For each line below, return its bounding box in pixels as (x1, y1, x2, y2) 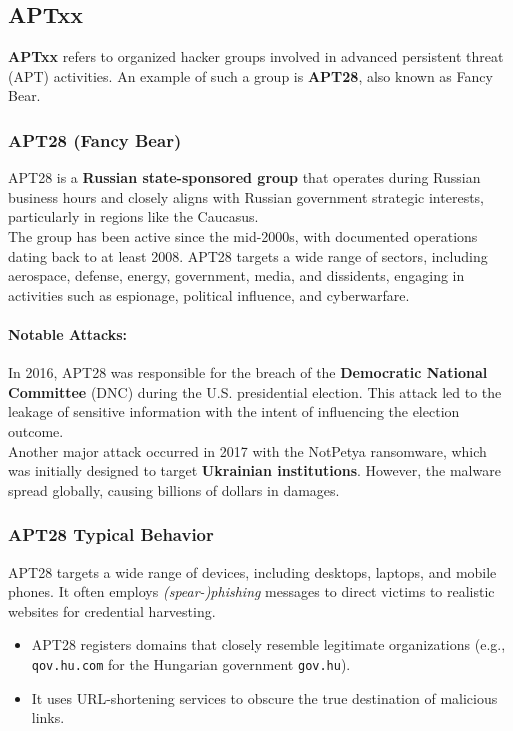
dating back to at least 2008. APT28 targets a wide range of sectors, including (8, 245, 488, 266)
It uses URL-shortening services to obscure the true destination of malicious (31, 687, 498, 708)
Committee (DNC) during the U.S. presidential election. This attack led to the (8, 381, 502, 402)
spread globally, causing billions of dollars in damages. (8, 479, 340, 500)
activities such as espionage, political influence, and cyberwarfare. (8, 284, 410, 305)
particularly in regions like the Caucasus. (8, 206, 259, 227)
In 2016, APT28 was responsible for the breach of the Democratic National (8, 362, 488, 383)
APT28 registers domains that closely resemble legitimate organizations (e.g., (31, 634, 506, 655)
